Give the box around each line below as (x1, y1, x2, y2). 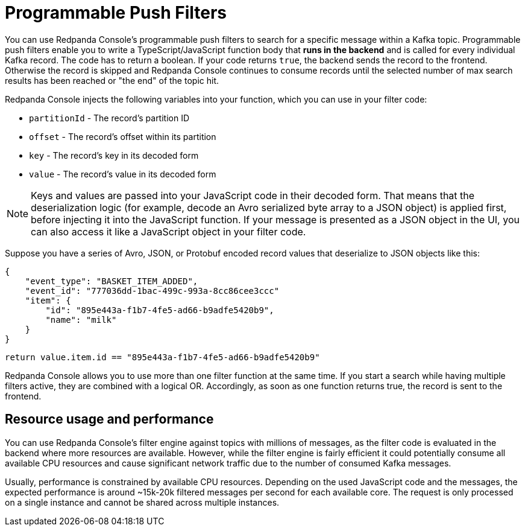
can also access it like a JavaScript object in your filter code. (31, 225, 306, 238)
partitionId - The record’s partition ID (29, 112, 190, 123)
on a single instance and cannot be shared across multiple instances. (5, 497, 280, 507)
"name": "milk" (45, 314, 117, 325)
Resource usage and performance (5, 412, 214, 427)
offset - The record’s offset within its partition (29, 131, 216, 142)
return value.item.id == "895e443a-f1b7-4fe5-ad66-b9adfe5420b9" (5, 352, 320, 362)
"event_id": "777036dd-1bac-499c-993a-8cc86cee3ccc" (25, 285, 280, 296)
